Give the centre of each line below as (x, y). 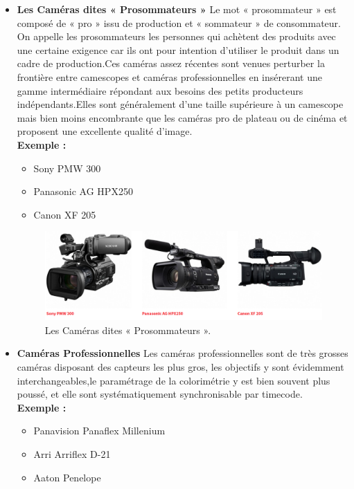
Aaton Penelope (67, 477)
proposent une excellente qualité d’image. (105, 131)
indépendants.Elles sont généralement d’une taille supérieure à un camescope (180, 104)
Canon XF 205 (65, 214)
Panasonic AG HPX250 (83, 191)
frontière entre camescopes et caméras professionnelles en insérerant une (169, 76)
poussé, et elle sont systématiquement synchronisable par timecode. (160, 394)
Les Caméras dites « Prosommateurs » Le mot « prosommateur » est (177, 9)
